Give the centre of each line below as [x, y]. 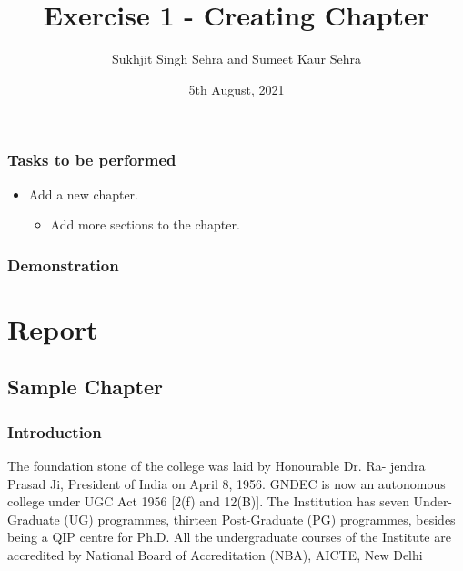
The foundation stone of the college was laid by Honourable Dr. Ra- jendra [216, 466]
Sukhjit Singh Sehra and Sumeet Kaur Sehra [237, 59]
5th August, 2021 [237, 89]
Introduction [55, 431]
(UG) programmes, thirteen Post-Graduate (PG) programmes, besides [260, 519]
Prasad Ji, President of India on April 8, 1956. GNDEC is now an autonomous [226, 483]
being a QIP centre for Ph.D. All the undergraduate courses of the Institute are [229, 537]
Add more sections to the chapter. [145, 224]
